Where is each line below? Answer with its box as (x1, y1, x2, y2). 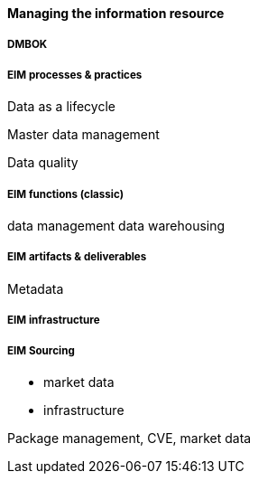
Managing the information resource (7, 5, 225, 21)
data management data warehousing (7, 217, 226, 233)
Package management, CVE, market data (7, 429, 252, 446)
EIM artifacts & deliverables (7, 250, 147, 264)
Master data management (7, 127, 160, 143)
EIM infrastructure (7, 314, 100, 327)
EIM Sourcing (7, 344, 75, 357)
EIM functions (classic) (7, 187, 124, 201)
